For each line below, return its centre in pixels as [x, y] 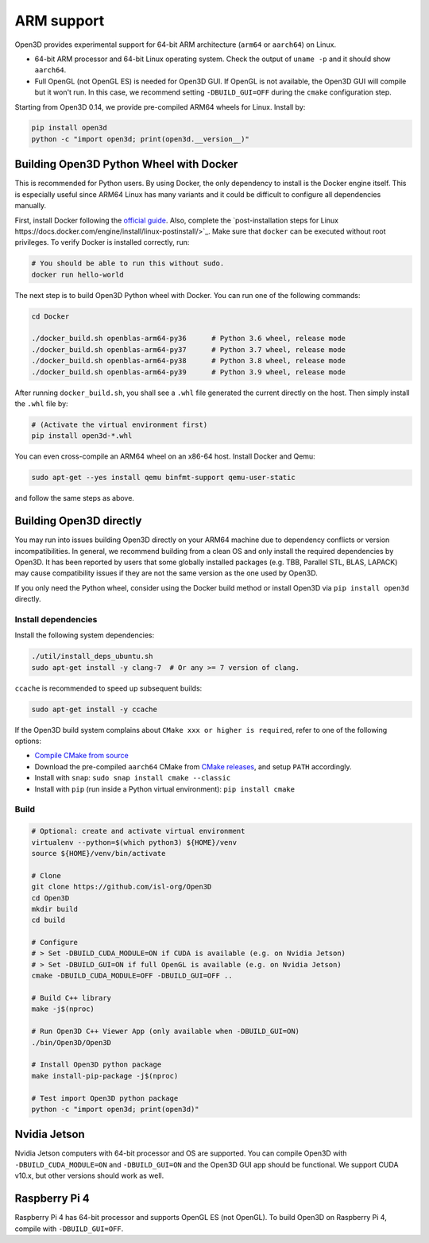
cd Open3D [50, 898]
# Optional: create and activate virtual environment [138, 831]
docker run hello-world [78, 275]
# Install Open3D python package [97, 1065]
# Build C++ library [71, 998]
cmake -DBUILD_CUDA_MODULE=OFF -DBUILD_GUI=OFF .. [132, 976]
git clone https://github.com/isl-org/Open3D [122, 887]
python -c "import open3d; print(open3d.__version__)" [140, 139]
